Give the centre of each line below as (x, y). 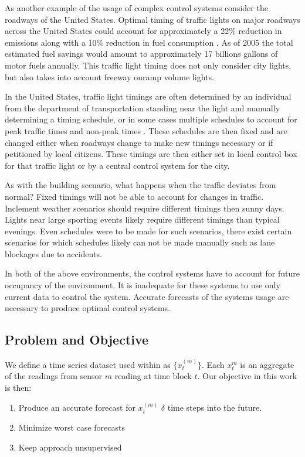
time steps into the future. (215, 407)
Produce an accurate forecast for (77, 407)
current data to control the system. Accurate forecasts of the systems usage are (147, 296)
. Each (213, 364)
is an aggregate (267, 364)
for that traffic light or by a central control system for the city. (117, 165)
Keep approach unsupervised (70, 447)
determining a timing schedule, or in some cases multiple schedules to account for (151, 119)
